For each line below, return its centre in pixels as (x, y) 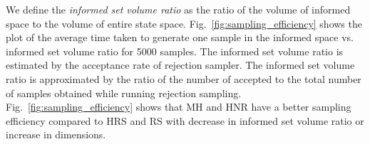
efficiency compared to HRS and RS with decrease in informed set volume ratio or (185, 120)
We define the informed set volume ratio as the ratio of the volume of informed (178, 9)
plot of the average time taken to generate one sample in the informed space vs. (180, 37)
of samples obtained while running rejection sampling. (124, 93)
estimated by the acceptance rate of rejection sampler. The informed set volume (180, 65)
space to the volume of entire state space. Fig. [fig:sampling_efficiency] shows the (184, 23)
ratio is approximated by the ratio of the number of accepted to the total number (184, 78)
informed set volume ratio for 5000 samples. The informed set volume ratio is (175, 51)
